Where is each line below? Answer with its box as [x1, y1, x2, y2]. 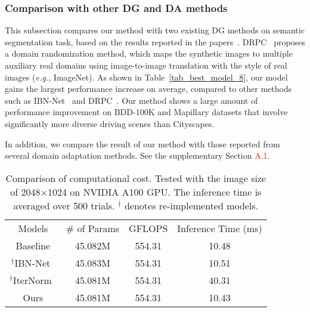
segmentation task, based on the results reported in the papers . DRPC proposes [5, 35, 305, 48]
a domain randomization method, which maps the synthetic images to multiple [5, 47, 293, 60]
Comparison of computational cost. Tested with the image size [5, 171, 266, 185]
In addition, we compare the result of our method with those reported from [5, 137, 280, 150]
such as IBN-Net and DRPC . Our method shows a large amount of [5, 94, 258, 106]
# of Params [66, 221, 120, 235]
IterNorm [13, 273, 52, 287]
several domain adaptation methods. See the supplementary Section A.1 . [5, 149, 270, 162]
